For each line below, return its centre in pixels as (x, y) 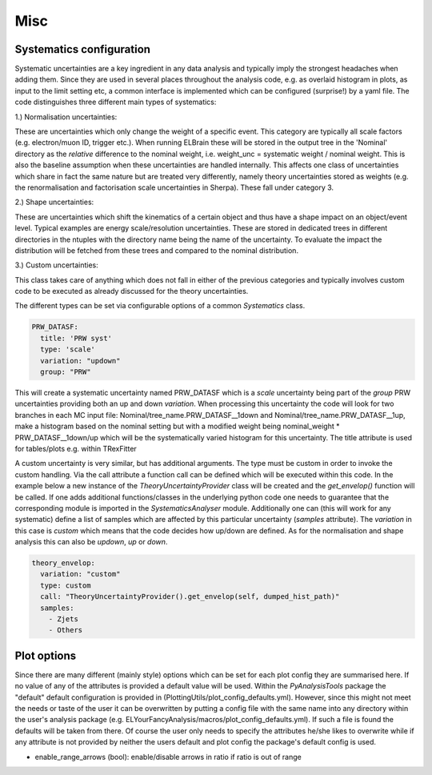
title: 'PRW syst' (76, 338)
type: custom (66, 585)
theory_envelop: (64, 563)
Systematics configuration (83, 49)
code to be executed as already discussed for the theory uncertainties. (132, 291)
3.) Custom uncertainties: (57, 265)
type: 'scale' (68, 349)
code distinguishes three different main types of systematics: (116, 102)
